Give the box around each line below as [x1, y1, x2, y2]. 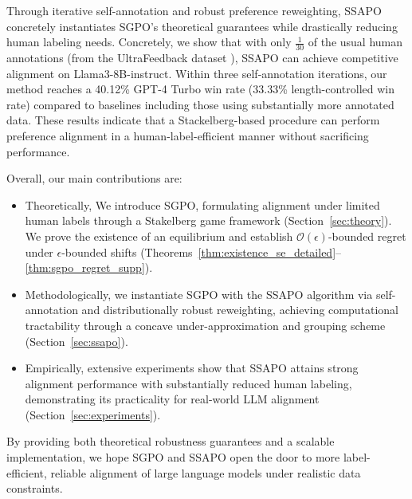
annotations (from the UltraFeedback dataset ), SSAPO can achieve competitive [6, 49, 398, 66]
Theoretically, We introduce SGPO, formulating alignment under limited [25, 196, 380, 213]
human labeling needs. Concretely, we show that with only [6, 33, 292, 50]
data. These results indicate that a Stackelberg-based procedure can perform [6, 112, 380, 128]
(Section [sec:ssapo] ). [25, 332, 128, 349]
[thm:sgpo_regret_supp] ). [25, 259, 153, 276]
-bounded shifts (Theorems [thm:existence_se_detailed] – [61, 243, 342, 260]
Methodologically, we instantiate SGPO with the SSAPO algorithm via [25, 285, 373, 302]
